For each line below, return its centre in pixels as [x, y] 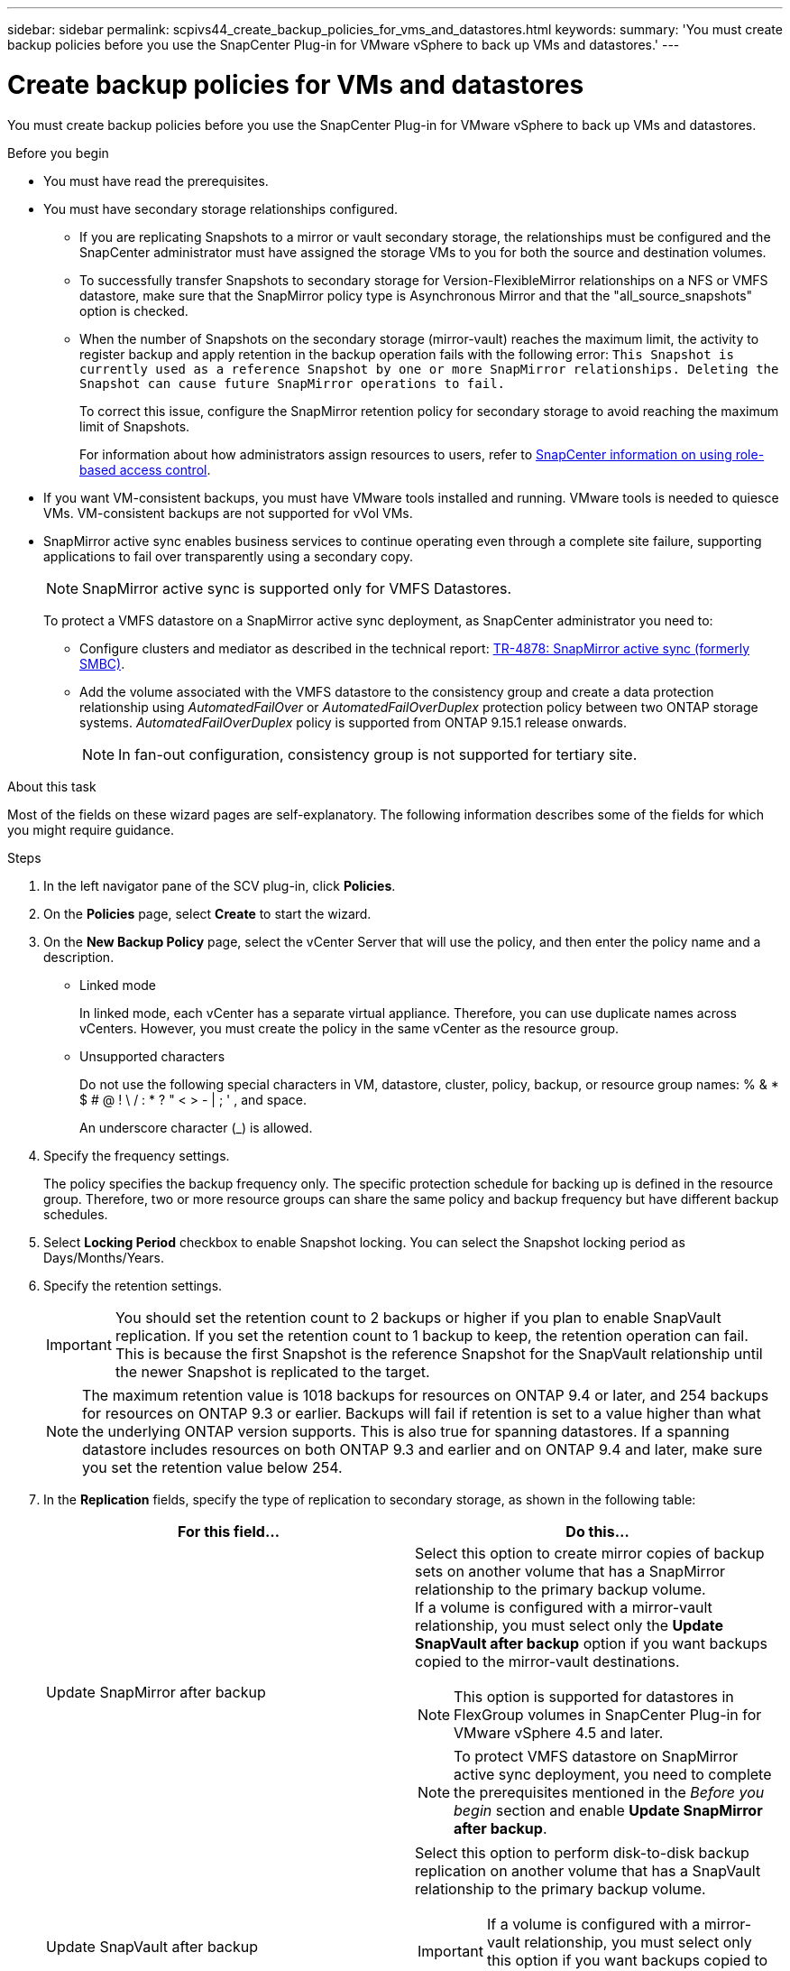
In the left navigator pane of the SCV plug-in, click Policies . [220, 885]
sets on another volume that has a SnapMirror [570, 1571]
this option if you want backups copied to [627, 1960]
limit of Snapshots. [135, 426]
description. [79, 957]
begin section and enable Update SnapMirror [608, 1810]
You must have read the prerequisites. [156, 180]
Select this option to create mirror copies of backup [590, 1553]
